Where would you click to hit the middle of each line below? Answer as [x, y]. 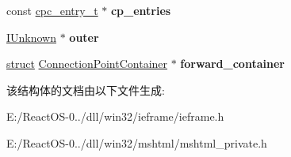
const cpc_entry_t [52, 10]
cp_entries [141, 10]
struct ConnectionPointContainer [87, 64]
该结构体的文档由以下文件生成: [86, 90]
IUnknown [32, 37]
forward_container [232, 64]
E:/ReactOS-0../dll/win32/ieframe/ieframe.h [115, 116]
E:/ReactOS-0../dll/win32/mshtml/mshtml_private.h [137, 142]
